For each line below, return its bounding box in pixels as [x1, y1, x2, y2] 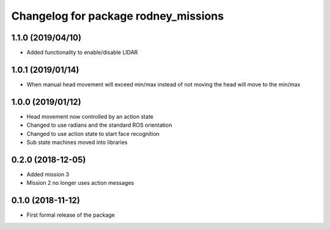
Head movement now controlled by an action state [26, 113, 154, 120]
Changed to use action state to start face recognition [26, 130, 160, 137]
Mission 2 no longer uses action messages [26, 179, 134, 187]
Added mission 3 [26, 170, 70, 178]
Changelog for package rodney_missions [11, 9, 224, 23]
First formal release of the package [26, 211, 116, 219]
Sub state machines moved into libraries [26, 138, 128, 146]
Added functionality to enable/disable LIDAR [26, 49, 138, 56]
